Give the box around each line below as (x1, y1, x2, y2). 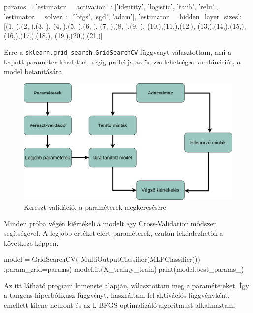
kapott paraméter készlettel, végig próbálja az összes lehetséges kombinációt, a (4, 57, 241, 67)
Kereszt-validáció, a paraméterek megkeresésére (24, 202, 166, 212)
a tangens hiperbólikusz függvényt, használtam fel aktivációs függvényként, (4, 290, 230, 300)
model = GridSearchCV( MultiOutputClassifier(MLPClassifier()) (4, 254, 200, 264)
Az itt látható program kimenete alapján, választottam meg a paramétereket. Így (4, 280, 249, 290)
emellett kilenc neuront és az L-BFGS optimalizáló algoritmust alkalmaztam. (4, 299, 236, 310)
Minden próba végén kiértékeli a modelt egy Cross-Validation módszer (4, 218, 216, 228)
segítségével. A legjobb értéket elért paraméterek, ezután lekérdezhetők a (4, 228, 223, 238)
